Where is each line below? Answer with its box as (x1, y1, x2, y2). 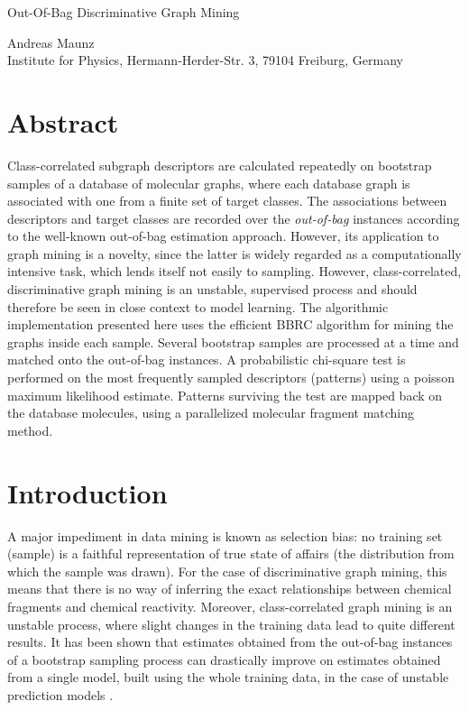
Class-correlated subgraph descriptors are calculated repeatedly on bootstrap (7, 155, 432, 174)
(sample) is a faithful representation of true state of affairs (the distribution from (7, 544, 455, 563)
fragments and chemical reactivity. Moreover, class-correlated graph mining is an (7, 596, 453, 615)
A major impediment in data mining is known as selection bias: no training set (7, 526, 443, 545)
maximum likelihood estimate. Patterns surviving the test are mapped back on (7, 385, 443, 404)
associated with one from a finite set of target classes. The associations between (7, 191, 447, 210)
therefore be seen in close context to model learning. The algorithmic (7, 297, 389, 316)
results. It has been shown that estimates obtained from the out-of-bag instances (7, 632, 453, 651)
